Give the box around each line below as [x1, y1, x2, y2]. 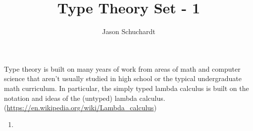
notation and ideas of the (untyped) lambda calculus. [4, 92, 165, 103]
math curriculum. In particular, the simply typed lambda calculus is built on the [4, 83, 249, 93]
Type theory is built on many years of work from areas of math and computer [4, 63, 241, 74]
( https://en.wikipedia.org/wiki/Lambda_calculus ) [4, 102, 157, 113]
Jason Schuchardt [102, 26, 155, 37]
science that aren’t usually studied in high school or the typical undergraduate [4, 73, 242, 84]
